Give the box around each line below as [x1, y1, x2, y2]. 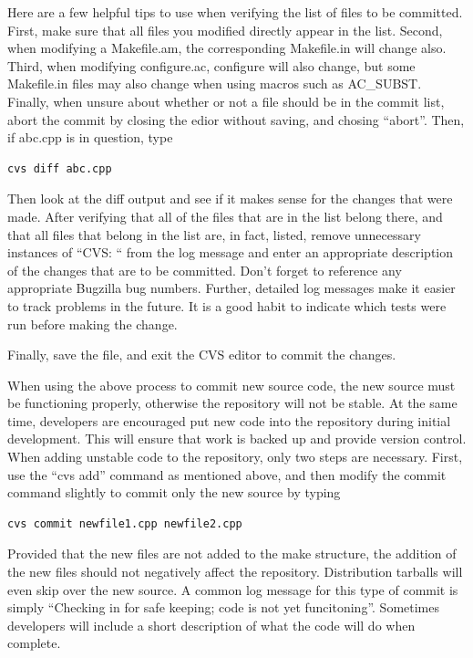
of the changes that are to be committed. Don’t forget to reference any [7, 260, 402, 279]
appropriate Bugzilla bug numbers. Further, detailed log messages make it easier [7, 278, 456, 298]
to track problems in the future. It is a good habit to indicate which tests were [7, 296, 447, 315]
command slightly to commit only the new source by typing [7, 483, 341, 502]
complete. [7, 633, 61, 653]
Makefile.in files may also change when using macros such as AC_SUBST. [7, 74, 422, 93]
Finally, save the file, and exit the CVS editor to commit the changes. [7, 345, 396, 364]
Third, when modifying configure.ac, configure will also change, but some [7, 56, 416, 75]
